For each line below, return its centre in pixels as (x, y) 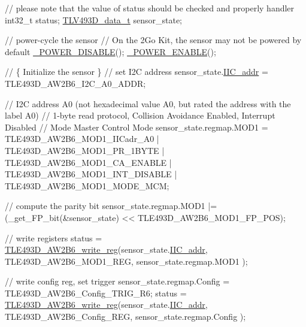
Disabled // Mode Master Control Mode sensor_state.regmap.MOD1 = (137, 127)
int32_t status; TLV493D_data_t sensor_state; (93, 19)
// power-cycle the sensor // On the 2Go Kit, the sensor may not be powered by (153, 40)
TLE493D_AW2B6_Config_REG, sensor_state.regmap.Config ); (125, 317)
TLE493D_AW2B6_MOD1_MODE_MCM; (87, 185)
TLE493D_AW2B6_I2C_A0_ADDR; (75, 83)
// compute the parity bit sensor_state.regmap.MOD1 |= (111, 206)
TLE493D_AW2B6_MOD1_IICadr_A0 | (82, 139)
